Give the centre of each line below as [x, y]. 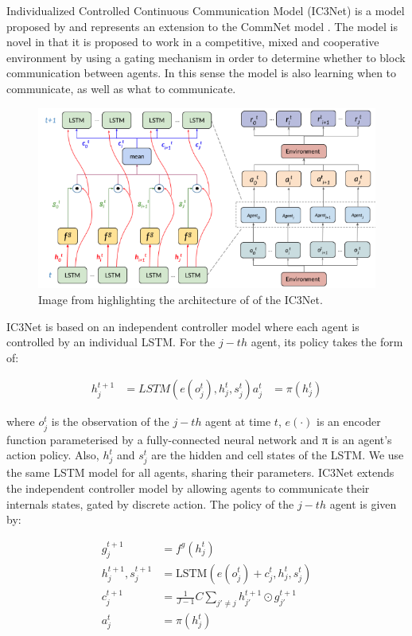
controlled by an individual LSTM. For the [111, 342]
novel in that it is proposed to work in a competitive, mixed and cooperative [193, 42]
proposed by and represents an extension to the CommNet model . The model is [202, 26]
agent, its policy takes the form [327, 342]
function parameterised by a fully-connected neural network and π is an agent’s [199, 439]
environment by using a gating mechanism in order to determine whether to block [206, 57]
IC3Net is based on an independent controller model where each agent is [183, 326]
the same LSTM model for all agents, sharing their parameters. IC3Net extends [200, 472]
